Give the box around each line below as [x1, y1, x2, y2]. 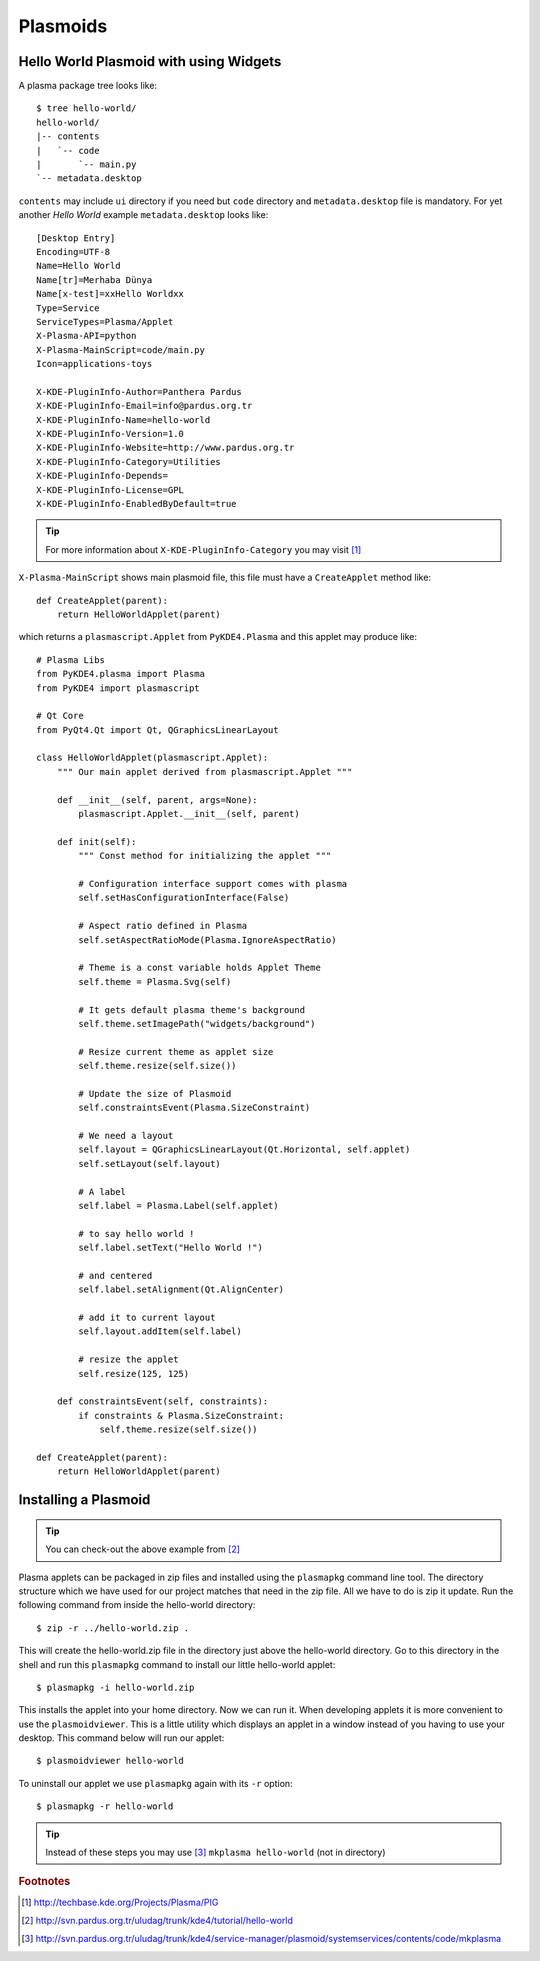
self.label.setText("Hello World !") [78, 1242, 264, 1254]
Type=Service [36, 302, 100, 314]
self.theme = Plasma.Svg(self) [78, 976, 232, 987]
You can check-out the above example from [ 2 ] [45, 1543, 240, 1555]
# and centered [78, 1270, 153, 1281]
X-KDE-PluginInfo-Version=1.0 [36, 428, 185, 440]
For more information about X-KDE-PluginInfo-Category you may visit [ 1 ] [45, 543, 362, 555]
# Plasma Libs [36, 654, 105, 665]
